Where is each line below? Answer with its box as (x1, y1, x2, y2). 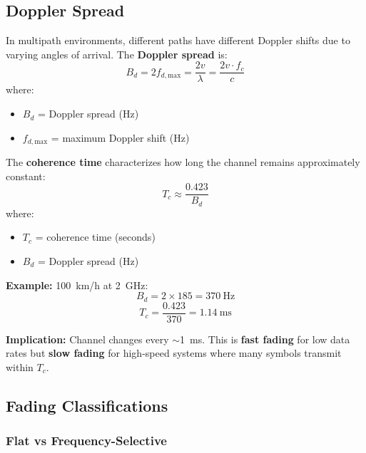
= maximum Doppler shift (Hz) (51, 130, 190, 145)
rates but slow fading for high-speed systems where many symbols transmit (6, 345, 342, 360)
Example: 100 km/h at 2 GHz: (6, 277, 148, 292)
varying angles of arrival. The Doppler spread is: (6, 46, 228, 61)
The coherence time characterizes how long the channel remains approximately (6, 155, 360, 170)
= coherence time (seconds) (35, 229, 156, 244)
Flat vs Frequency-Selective (6, 432, 167, 449)
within (6, 359, 34, 374)
